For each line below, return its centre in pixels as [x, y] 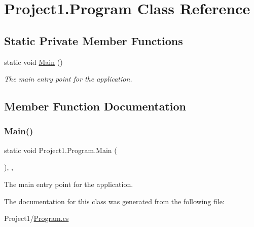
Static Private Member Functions [94, 40]
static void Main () [33, 62]
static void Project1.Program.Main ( [61, 150]
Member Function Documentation [95, 106]
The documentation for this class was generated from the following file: [114, 201]
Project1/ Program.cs [37, 218]
